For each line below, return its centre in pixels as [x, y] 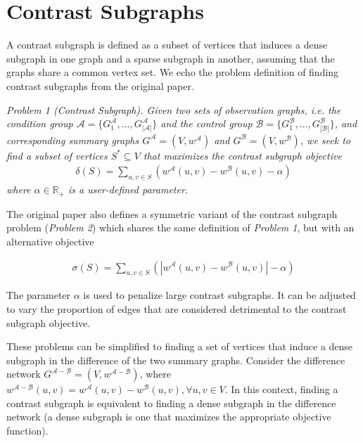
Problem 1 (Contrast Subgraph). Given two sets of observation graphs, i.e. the [174, 109]
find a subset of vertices [57, 155]
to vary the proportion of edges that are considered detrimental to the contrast [177, 308]
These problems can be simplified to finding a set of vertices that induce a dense [180, 346]
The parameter [39, 295]
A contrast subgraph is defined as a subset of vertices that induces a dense [167, 45]
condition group [40, 123]
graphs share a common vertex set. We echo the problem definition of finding [173, 72]
